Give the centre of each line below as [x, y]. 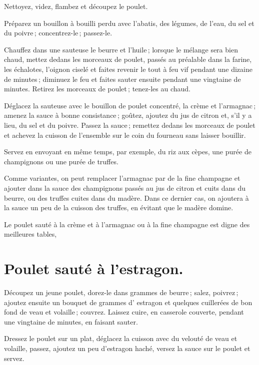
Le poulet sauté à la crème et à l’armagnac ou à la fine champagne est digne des [127, 224]
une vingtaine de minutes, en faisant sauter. [71, 321]
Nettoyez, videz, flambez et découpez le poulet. [76, 6]
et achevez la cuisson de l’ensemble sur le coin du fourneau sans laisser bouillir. [125, 135]
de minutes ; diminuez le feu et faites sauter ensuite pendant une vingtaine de [122, 79]
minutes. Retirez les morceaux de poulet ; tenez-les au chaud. [97, 89]
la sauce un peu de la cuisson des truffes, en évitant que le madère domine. [119, 207]
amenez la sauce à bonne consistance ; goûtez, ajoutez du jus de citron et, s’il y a [128, 115]
